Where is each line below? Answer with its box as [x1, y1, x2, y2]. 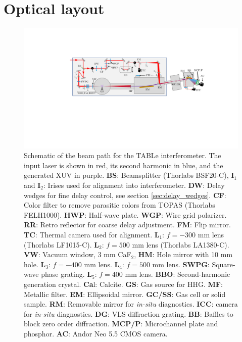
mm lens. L [84, 259, 120, 269]
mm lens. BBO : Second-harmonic [125, 269, 230, 279]
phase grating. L [41, 269, 92, 279]
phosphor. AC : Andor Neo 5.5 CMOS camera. [24, 328, 168, 338]
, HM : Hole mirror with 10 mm [134, 249, 233, 260]
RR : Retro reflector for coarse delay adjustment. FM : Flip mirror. [24, 219, 231, 230]
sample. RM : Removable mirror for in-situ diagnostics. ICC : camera [24, 299, 238, 309]
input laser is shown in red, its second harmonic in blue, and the [24, 160, 223, 170]
